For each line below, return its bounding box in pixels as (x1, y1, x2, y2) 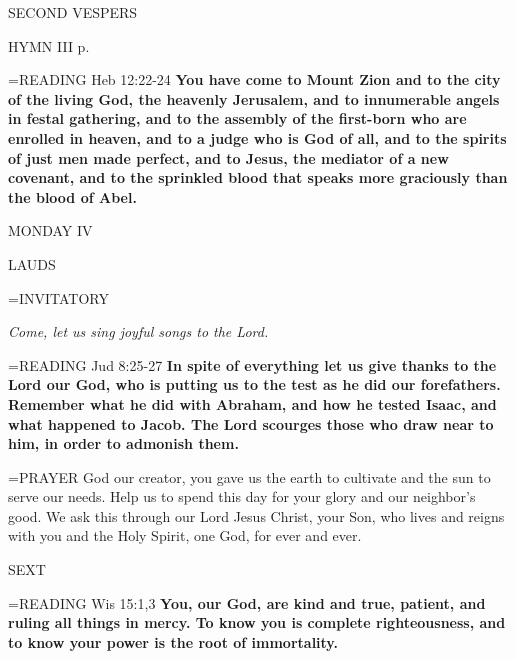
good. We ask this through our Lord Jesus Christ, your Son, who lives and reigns (8, 505, 505, 526)
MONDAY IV (8, 220, 93, 241)
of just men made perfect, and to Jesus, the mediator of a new (8, 147, 449, 168)
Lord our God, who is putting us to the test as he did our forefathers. (8, 374, 501, 395)
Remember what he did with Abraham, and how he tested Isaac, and (8, 393, 497, 414)
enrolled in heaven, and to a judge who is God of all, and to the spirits (8, 127, 507, 148)
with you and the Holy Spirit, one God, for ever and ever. (8, 525, 362, 546)
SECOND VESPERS (8, 2, 138, 22)
